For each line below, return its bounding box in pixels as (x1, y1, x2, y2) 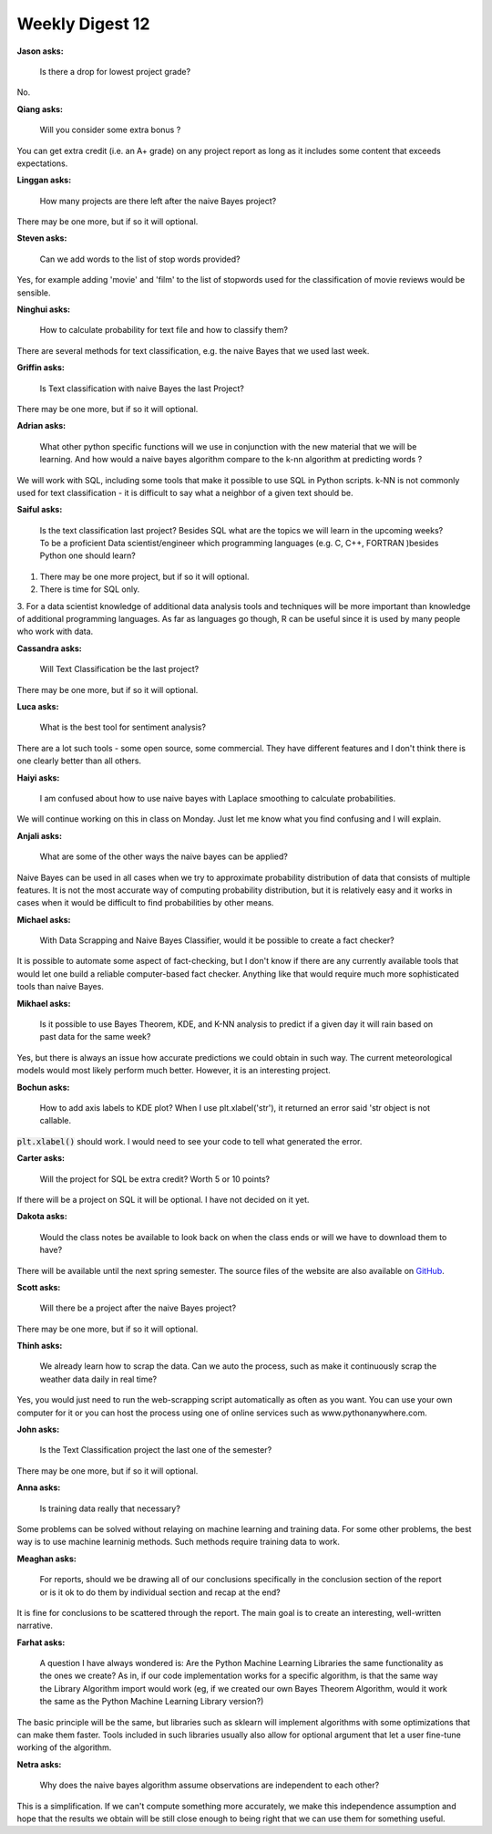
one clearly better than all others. (16, 755, 141, 766)
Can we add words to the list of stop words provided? (39, 254, 241, 264)
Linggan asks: (16, 174, 72, 186)
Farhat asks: (16, 1637, 66, 1648)
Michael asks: (16, 914, 71, 925)
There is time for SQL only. (39, 584, 140, 595)
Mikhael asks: (16, 998, 71, 1009)
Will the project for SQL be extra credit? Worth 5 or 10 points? (39, 1173, 271, 1185)
